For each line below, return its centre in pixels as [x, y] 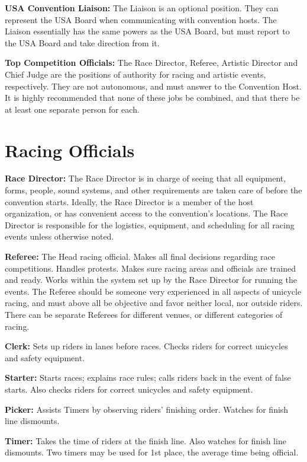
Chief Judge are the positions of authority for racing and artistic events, [135, 74]
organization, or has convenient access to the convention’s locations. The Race [146, 213]
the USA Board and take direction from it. [82, 42]
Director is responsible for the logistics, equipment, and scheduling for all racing [150, 224]
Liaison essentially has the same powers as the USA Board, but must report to [147, 31]
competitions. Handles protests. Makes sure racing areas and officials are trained [150, 268]
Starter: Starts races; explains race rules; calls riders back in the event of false [148, 377]
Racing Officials [70, 150]
